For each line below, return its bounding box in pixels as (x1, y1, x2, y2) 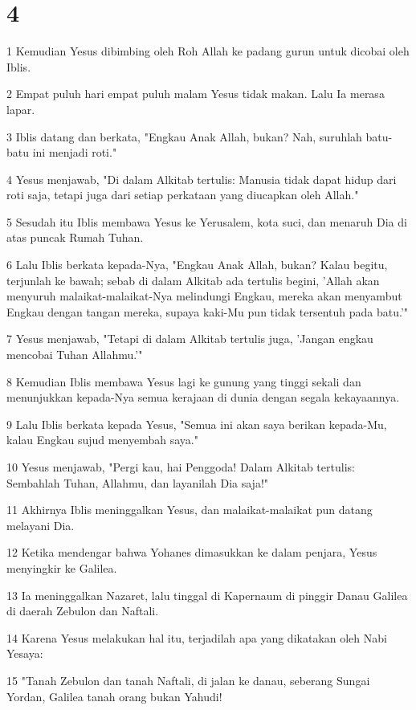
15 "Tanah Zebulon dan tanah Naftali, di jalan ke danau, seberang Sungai (6, 671, 370, 688)
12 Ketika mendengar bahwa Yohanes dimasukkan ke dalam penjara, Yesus (6, 544, 377, 561)
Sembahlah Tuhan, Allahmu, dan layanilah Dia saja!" (6, 474, 269, 491)
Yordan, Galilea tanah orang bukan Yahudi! (6, 688, 222, 704)
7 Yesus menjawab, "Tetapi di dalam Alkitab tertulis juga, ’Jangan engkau (6, 330, 373, 347)
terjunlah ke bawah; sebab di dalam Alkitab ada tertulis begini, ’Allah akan (6, 271, 380, 288)
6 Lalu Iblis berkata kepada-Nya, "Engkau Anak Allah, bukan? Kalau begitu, (6, 256, 388, 273)
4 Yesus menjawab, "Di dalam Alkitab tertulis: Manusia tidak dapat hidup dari (6, 170, 397, 187)
